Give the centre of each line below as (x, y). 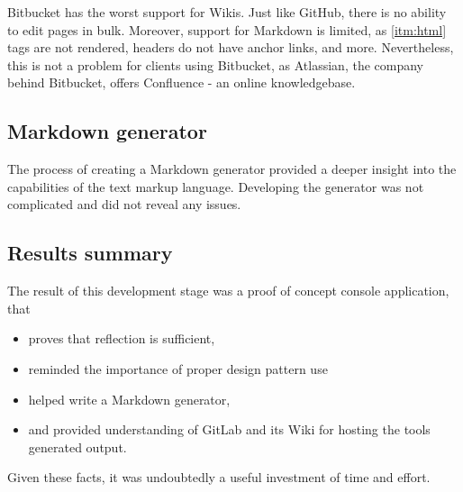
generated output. (77, 446)
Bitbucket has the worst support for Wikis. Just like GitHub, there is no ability (227, 12)
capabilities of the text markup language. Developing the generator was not (216, 186)
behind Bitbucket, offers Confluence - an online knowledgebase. (182, 82)
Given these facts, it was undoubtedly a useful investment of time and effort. (219, 477)
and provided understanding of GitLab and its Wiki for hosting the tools (229, 429)
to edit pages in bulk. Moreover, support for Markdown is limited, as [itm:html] (227, 29)
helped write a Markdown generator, (129, 399)
